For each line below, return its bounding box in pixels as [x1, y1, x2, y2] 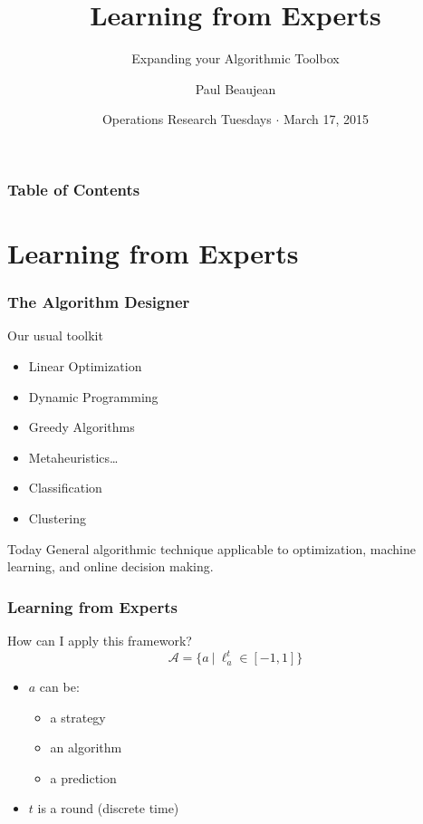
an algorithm [50, 738, 122, 757]
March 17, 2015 [283, 110, 370, 129]
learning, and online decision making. [7, 557, 214, 576]
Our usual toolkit [7, 326, 103, 345]
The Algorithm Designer [7, 291, 190, 313]
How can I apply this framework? [7, 630, 192, 649]
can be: [39, 677, 80, 696]
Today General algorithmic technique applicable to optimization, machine [7, 539, 416, 558]
